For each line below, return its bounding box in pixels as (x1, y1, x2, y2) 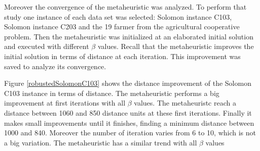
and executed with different (4, 41, 89, 52)
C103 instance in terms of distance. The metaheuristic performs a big (4, 87, 219, 98)
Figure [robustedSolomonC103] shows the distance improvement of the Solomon (4, 78, 251, 88)
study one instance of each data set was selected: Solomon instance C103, (4, 11, 232, 22)
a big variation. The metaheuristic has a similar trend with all (4, 137, 197, 147)
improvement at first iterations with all (4, 97, 126, 108)
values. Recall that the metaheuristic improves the (97, 41, 254, 52)
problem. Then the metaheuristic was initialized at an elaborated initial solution (4, 31, 253, 41)
